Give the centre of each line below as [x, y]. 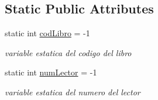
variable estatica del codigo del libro [68, 52]
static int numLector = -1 [51, 72]
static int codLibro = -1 [47, 33]
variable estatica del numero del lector [73, 92]
